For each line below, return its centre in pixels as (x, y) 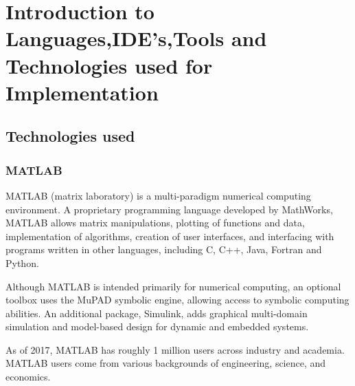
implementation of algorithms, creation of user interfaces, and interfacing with (170, 236)
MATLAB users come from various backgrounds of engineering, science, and (166, 363)
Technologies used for (109, 65)
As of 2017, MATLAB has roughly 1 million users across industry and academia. (175, 349)
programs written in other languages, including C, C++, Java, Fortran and (164, 249)
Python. (22, 262)
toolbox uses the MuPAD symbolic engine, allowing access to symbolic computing (177, 300)
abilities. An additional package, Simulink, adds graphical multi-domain (157, 313)
